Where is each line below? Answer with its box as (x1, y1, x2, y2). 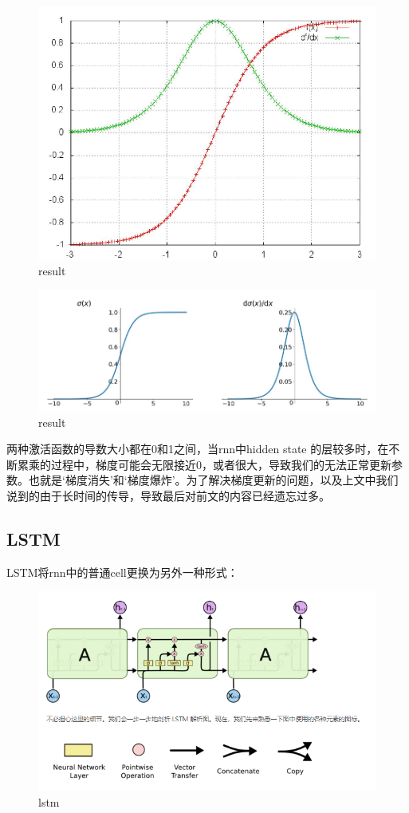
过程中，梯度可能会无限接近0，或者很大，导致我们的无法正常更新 (50, 456, 391, 472)
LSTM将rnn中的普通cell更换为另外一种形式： (6, 563, 238, 580)
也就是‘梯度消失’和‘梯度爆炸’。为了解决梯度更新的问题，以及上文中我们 (28, 472, 399, 488)
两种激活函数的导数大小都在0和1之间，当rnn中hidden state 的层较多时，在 (6, 440, 389, 457)
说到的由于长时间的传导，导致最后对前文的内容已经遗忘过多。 (6, 487, 330, 504)
